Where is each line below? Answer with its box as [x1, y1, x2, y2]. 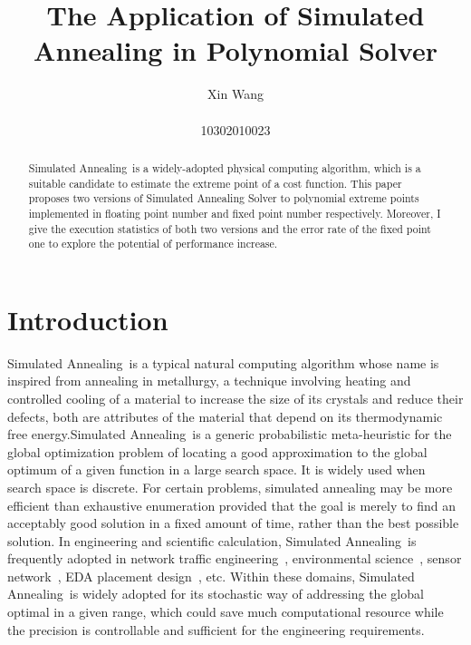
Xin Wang [207, 84, 264, 103]
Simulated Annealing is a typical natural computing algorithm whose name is [7, 353, 439, 372]
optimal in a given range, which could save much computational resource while [7, 602, 444, 621]
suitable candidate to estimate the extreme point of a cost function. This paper [28, 175, 402, 191]
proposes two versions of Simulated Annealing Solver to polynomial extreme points [28, 191, 419, 206]
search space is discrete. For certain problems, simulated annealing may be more [7, 477, 453, 496]
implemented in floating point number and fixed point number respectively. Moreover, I [28, 205, 441, 220]
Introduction [7, 300, 168, 337]
